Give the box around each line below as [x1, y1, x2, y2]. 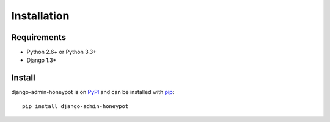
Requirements [11, 32, 67, 42]
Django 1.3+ [26, 56, 57, 64]
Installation [11, 9, 70, 22]
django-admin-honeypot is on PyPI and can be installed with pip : [11, 89, 175, 96]
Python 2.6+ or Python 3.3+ [26, 49, 97, 56]
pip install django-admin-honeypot [22, 103, 129, 109]
